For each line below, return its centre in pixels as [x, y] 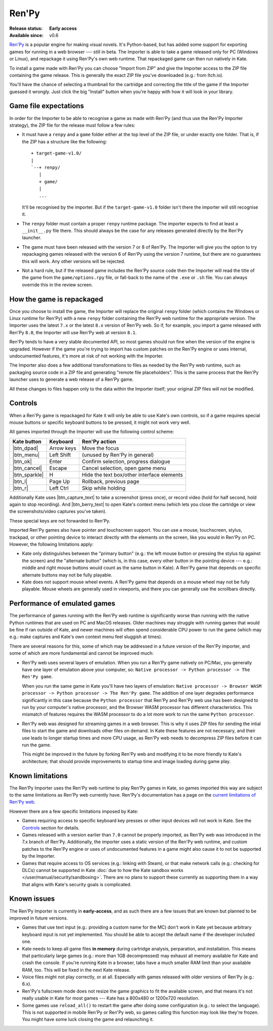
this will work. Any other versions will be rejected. [74, 261]
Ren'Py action [99, 442]
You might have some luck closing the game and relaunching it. [88, 1019]
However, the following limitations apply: [51, 544]
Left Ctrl [59, 488]
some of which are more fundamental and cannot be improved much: [81, 653]
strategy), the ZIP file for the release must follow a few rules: [72, 125]
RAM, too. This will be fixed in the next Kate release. [76, 970]
